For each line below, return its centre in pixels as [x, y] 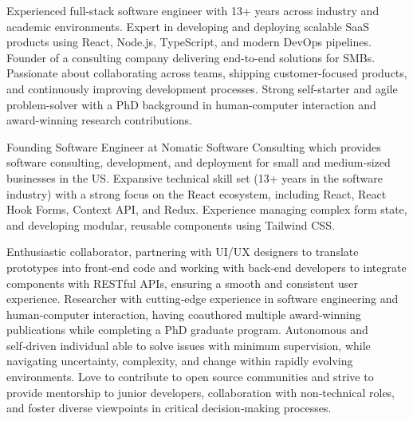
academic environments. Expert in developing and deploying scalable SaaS [188, 26]
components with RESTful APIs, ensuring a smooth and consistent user [183, 283]
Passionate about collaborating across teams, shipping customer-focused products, [207, 73]
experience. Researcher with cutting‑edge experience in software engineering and [203, 299]
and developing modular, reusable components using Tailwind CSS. [171, 224]
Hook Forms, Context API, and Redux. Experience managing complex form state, [207, 209]
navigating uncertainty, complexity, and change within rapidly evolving [180, 361]
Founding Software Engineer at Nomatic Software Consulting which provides [194, 146]
